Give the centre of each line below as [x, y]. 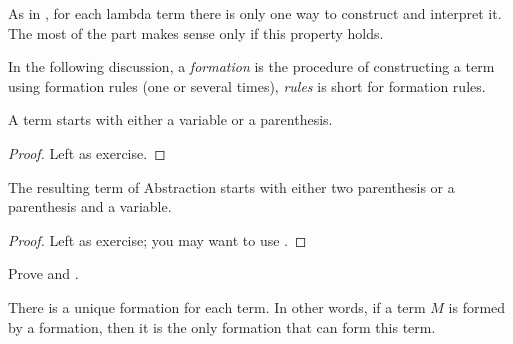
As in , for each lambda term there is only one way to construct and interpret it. [255, 13]
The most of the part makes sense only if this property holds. [196, 32]
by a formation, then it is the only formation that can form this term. [222, 326]
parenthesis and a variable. [90, 206]
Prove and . [43, 273]
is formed [477, 306]
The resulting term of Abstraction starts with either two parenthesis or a [231, 186]
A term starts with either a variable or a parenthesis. [170, 119]
